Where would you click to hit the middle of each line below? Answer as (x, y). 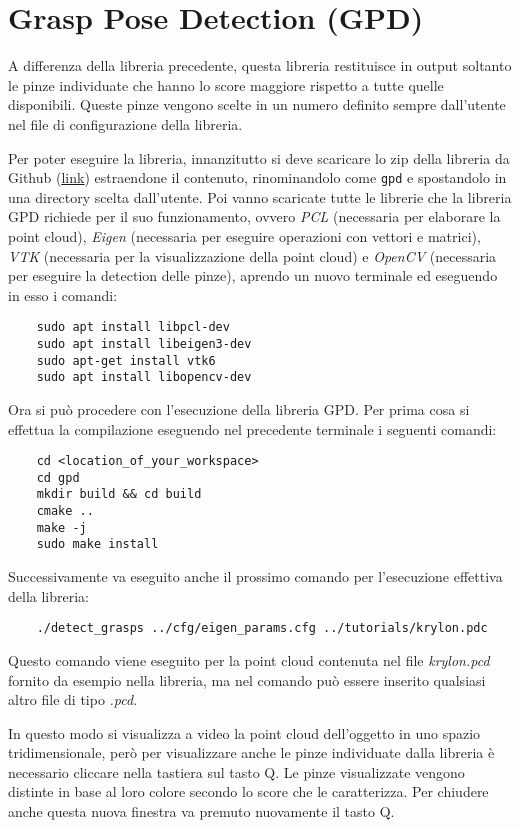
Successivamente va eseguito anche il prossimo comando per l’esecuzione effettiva (255, 576)
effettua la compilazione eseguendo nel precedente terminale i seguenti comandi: (252, 428)
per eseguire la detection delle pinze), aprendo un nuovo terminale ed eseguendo (253, 275)
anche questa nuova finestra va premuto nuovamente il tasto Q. (201, 811)
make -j (61, 527)
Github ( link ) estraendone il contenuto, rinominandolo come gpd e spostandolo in (257, 177)
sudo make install (97, 544)
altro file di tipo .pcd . (73, 699)
